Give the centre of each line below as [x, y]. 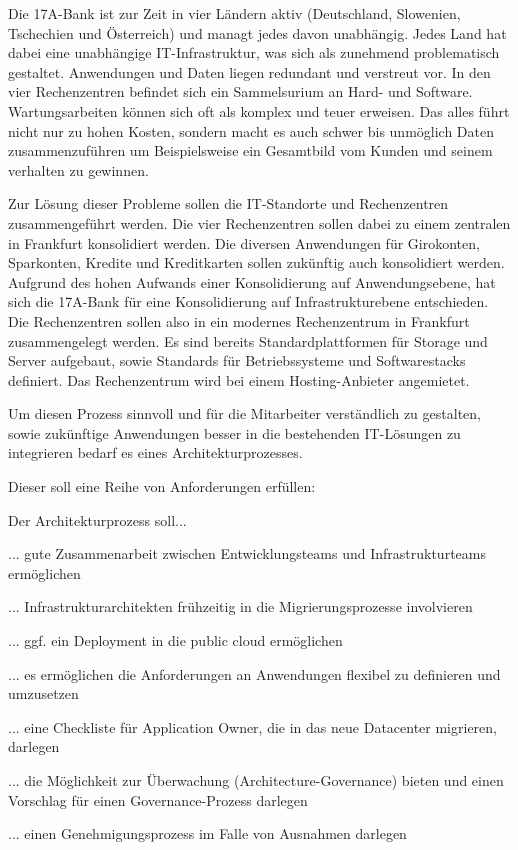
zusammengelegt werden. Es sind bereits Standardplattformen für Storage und [248, 340]
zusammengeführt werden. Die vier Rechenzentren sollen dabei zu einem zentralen [259, 222]
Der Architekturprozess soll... [97, 519]
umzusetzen [43, 693]
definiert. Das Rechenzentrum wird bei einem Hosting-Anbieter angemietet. [239, 379]
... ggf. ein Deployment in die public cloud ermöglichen [175, 640]
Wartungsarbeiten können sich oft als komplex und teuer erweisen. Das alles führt [259, 110]
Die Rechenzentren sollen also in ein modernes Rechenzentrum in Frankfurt [239, 320]
